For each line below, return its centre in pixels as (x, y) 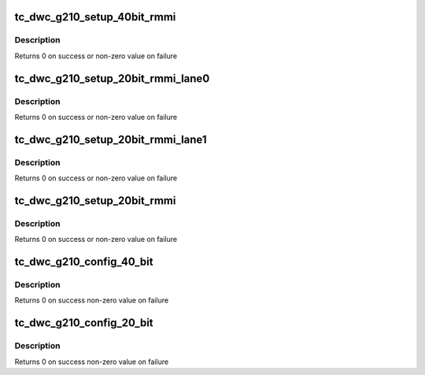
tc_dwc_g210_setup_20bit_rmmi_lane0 (112, 78)
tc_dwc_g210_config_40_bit (84, 262)
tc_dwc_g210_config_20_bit (84, 323)
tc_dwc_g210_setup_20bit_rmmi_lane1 (111, 139)
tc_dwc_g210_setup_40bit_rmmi (95, 17)
